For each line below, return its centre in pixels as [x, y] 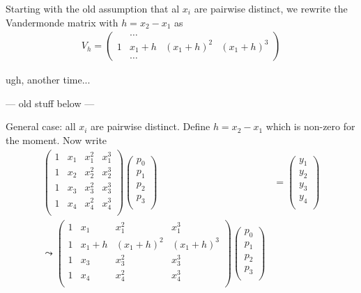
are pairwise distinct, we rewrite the [271, 8]
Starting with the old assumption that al [93, 8]
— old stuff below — [50, 103]
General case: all [41, 126]
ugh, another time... [48, 80]
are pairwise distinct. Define [151, 126]
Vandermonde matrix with [62, 22]
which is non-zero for [310, 126]
